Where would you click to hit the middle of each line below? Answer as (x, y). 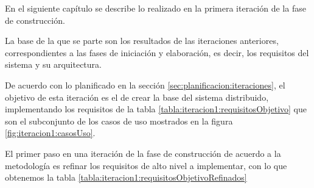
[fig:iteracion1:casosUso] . (50, 133)
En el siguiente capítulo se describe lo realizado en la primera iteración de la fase (155, 8)
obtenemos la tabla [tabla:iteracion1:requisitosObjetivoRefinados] (126, 177)
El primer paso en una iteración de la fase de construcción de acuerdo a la (143, 153)
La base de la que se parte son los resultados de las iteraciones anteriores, (142, 41)
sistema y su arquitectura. (53, 64)
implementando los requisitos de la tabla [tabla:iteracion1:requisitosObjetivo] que (156, 109)
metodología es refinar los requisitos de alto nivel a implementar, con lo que (146, 165)
